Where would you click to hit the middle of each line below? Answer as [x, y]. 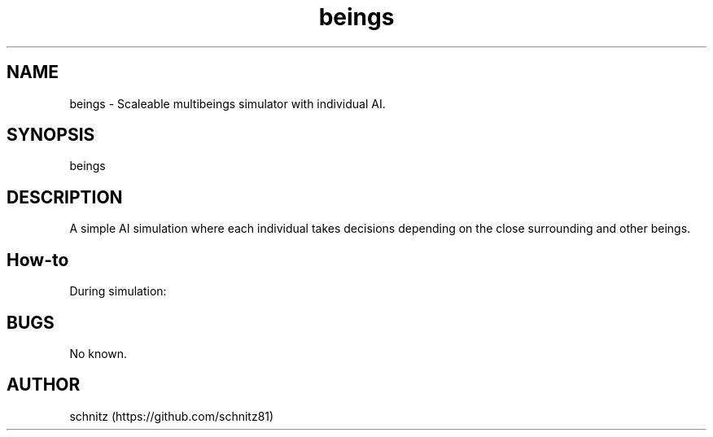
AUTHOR [44, 385]
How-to [38, 260]
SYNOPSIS [51, 135]
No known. [98, 353]
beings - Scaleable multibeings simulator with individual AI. [227, 103]
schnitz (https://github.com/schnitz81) [172, 416]
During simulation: [118, 291]
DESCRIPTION [65, 197]
